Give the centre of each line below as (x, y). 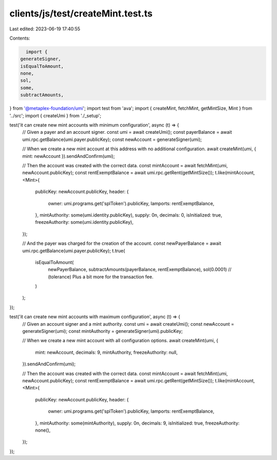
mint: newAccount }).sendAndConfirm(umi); (68, 156)
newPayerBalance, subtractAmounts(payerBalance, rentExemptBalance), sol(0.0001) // (140, 270)
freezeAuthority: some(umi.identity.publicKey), (84, 222)
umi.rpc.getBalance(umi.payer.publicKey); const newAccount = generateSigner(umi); (112, 139)
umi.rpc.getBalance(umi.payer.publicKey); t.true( (74, 251)
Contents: (20, 38)
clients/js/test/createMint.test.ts (81, 13)
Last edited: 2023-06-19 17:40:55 (45, 29)
